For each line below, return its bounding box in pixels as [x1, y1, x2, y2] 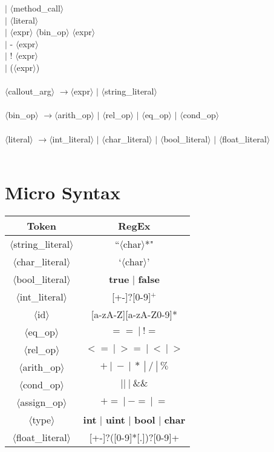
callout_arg [8, 85, 51, 98]
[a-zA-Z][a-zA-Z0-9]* [91, 307, 177, 321]
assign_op [20, 394, 64, 409]
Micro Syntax [5, 179, 120, 204]
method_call [13, 2, 60, 14]
